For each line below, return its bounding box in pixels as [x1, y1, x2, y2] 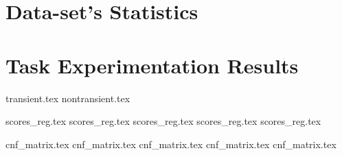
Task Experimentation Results [5, 51, 299, 79]
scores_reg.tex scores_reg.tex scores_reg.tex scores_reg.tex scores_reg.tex [5, 114, 321, 128]
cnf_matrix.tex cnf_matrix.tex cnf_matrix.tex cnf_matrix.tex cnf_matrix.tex [5, 136, 337, 151]
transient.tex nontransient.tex [5, 91, 130, 105]
